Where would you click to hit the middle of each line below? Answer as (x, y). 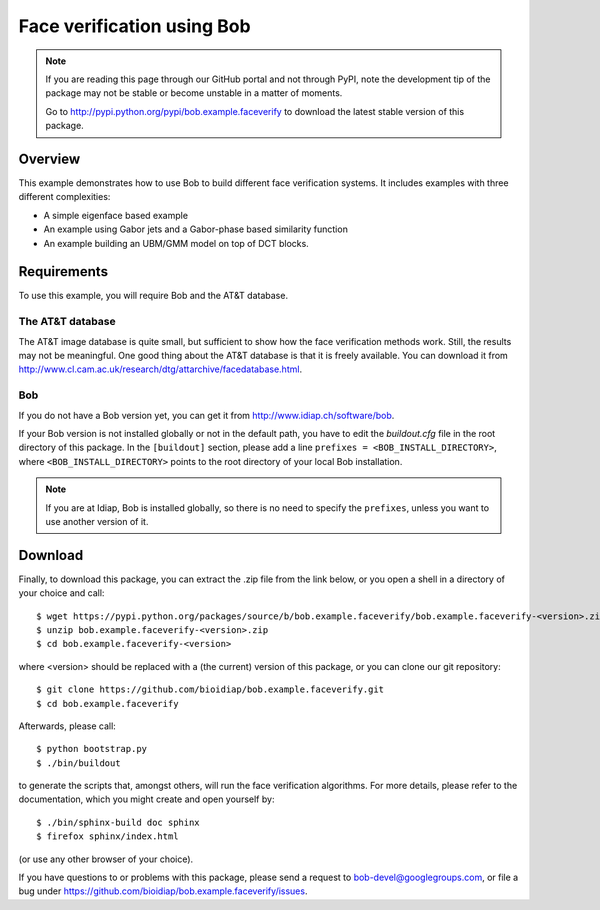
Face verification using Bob (134, 26)
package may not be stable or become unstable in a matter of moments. (194, 93)
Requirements (63, 271)
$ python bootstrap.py (92, 749)
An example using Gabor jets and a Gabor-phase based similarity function (196, 229)
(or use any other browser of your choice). (106, 859)
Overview (49, 158)
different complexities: (64, 197)
